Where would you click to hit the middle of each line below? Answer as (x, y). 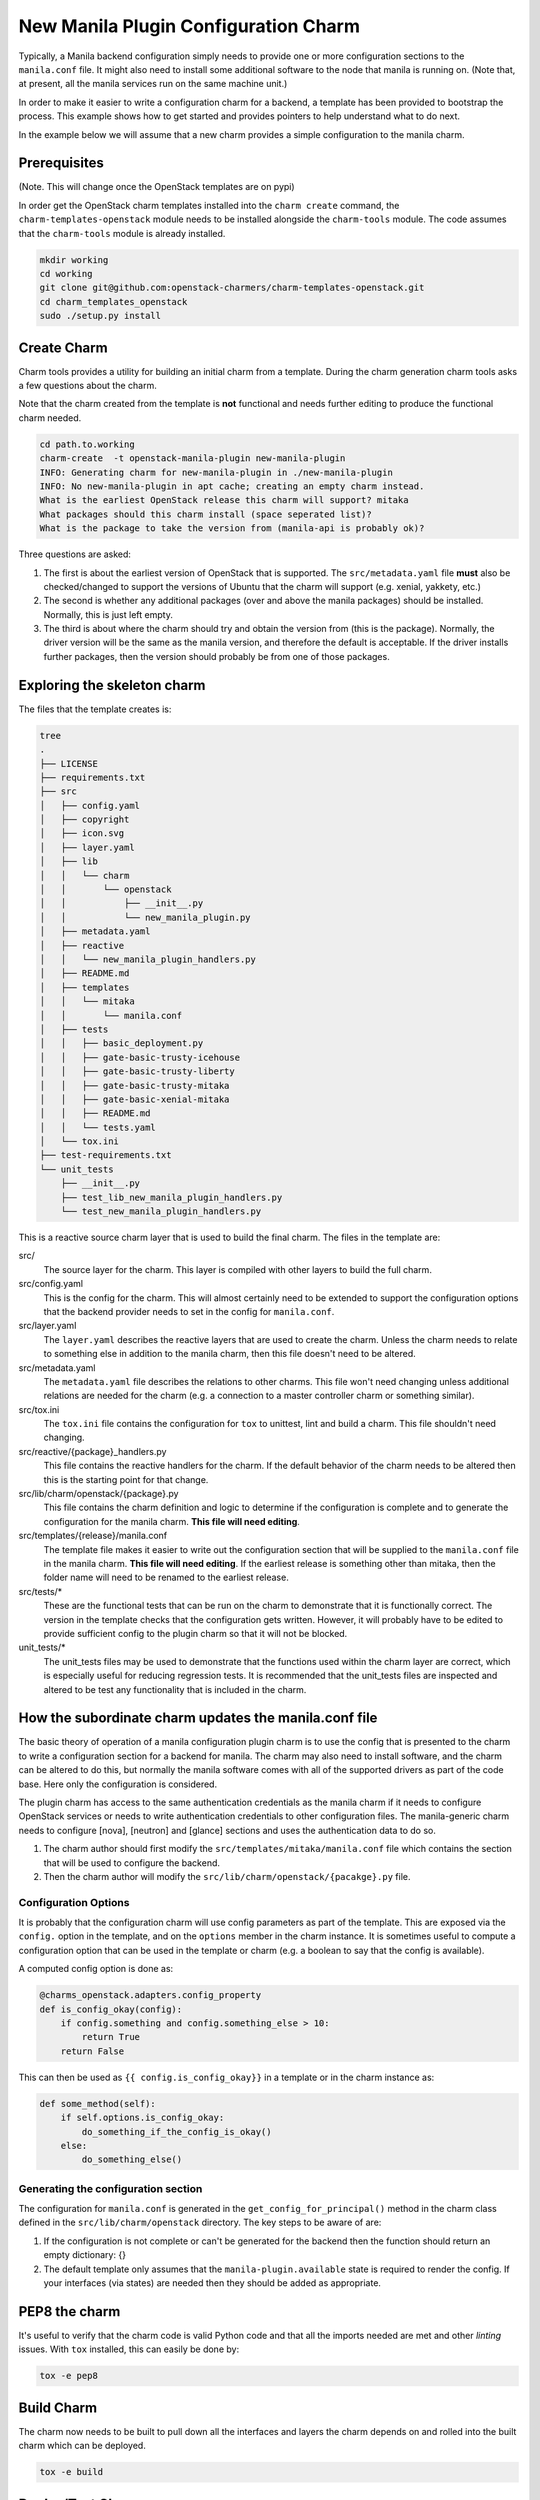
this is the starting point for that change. (126, 1479)
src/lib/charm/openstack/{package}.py (98, 1494)
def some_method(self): (98, 2103)
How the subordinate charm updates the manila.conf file (198, 1718)
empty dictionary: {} (85, 2255)
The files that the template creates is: (95, 709)
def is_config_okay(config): (111, 2009)
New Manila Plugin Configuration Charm (189, 26)
